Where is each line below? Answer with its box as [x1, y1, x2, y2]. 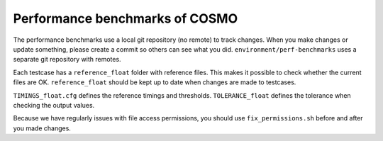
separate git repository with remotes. [13, 55, 121, 64]
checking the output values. [13, 101, 95, 109]
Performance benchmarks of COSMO [13, 11, 238, 26]
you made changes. [13, 124, 71, 132]
